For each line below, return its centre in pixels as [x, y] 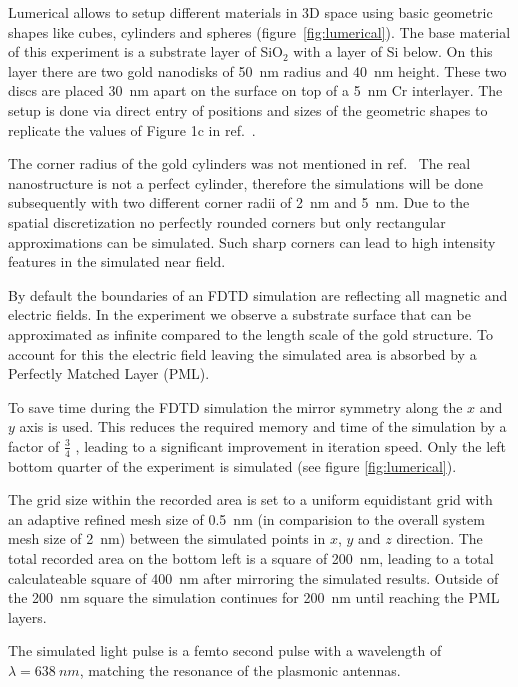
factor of [34, 445]
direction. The [439, 538]
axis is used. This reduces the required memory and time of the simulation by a [263, 426]
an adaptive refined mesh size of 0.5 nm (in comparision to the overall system [246, 518]
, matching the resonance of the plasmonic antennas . [240, 670]
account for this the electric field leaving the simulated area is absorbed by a [242, 353]
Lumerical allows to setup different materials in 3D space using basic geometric [250, 12]
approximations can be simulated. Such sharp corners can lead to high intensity [252, 241]
